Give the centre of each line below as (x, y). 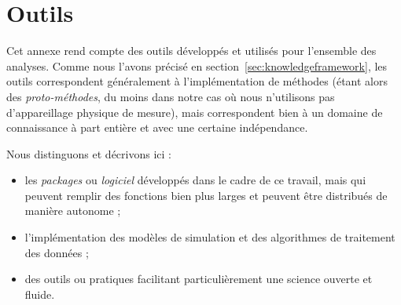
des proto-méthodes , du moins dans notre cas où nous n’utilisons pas (171, 96)
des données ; (57, 252)
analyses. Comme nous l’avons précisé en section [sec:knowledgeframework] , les (197, 65)
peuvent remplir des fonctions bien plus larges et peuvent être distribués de (206, 195)
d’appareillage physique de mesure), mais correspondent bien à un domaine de (195, 112)
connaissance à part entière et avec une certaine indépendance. (157, 127)
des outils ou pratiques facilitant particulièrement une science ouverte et (199, 279)
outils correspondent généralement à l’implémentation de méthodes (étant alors (197, 81)
